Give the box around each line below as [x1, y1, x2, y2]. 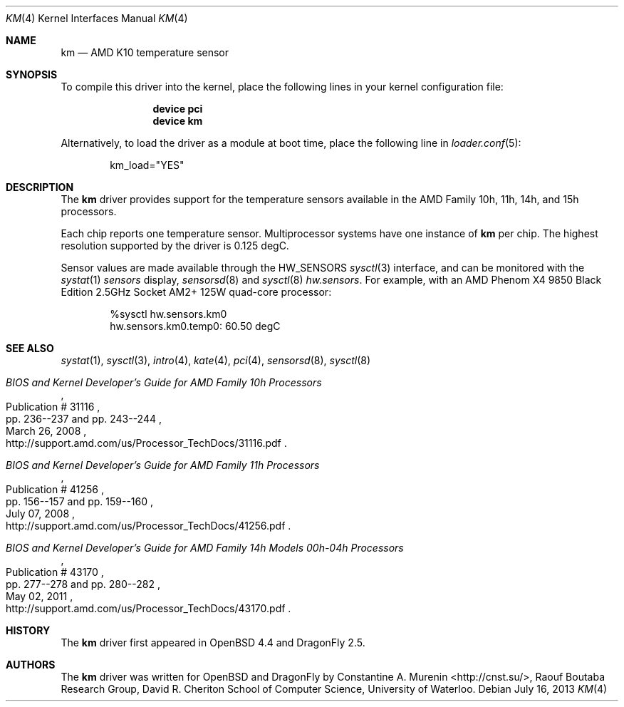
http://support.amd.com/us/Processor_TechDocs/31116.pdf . [6, 437, 287, 449]
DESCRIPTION [6, 181, 74, 193]
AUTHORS [6, 659, 56, 671]
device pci [152, 103, 203, 115]
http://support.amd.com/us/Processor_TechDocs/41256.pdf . [6, 520, 291, 532]
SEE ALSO [6, 342, 54, 354]
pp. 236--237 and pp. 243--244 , [6, 413, 162, 425]
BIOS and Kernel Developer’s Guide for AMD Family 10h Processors [6, 376, 322, 388]
